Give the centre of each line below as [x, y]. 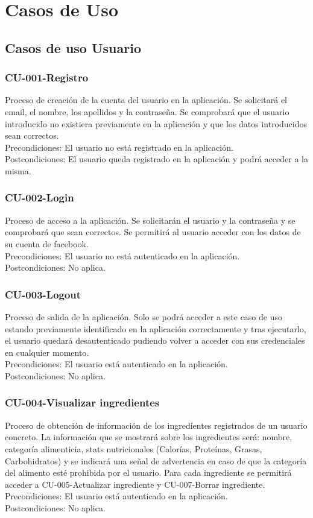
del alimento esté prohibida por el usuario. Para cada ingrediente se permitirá [148, 472]
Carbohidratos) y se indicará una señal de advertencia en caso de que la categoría [156, 460]
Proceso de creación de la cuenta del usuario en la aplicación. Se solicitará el [146, 100]
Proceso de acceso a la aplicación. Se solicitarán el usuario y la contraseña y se [150, 220]
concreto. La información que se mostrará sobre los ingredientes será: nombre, [149, 437]
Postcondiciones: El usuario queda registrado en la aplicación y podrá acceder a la [156, 159]
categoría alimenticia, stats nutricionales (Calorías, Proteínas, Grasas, [134, 448]
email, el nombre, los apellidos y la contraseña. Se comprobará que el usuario [147, 111]
